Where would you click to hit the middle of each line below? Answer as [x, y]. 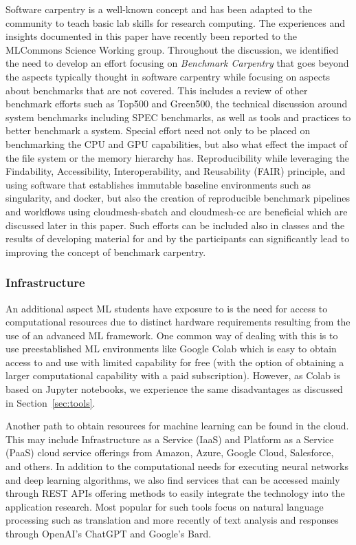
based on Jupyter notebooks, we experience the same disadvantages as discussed [174, 389]
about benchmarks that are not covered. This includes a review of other [157, 90]
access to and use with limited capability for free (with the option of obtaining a [175, 362]
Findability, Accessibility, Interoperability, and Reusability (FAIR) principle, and [176, 171]
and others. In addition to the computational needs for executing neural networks [177, 466]
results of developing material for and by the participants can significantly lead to [178, 238]
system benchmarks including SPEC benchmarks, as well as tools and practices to [178, 117]
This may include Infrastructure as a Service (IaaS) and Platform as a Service [170, 439]
